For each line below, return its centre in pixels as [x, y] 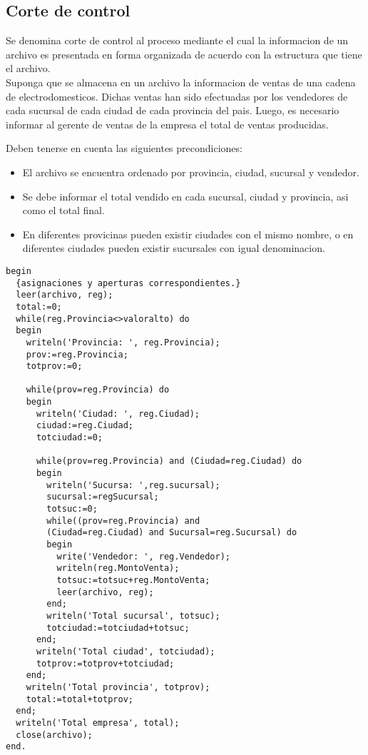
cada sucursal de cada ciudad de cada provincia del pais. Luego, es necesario [173, 110]
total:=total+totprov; [80, 699]
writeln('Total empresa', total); [98, 723]
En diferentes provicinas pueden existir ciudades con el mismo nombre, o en [188, 234]
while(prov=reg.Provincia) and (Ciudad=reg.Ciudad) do [169, 461]
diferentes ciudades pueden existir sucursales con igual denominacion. [174, 248]
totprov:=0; [54, 366]
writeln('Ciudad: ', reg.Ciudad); [118, 414]
